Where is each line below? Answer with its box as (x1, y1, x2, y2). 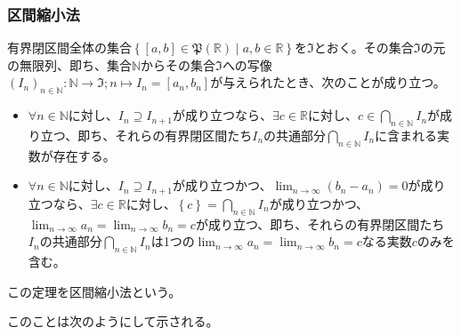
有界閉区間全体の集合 (7, 38, 132, 57)
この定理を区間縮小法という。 (7, 282, 182, 300)
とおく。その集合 (313, 38, 414, 57)
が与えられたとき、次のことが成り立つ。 (210, 73, 446, 92)
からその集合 (141, 55, 216, 74)
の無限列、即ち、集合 (7, 55, 132, 74)
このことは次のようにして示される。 (7, 312, 219, 331)
